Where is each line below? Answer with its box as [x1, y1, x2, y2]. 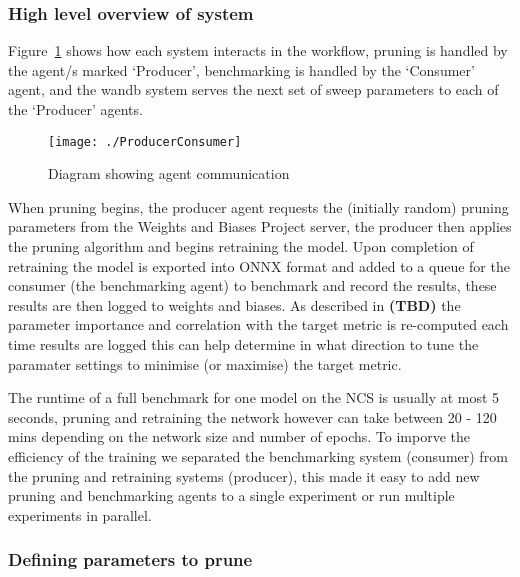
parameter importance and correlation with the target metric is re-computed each [8, 314, 509, 335]
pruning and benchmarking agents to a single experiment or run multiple [8, 485, 455, 506]
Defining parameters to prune [8, 547, 253, 572]
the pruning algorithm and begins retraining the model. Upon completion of [8, 236, 474, 257]
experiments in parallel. [8, 504, 152, 525]
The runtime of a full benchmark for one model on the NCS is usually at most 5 [8, 387, 500, 408]
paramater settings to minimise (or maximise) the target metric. [8, 353, 402, 374]
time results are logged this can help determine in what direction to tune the [8, 334, 479, 354]
